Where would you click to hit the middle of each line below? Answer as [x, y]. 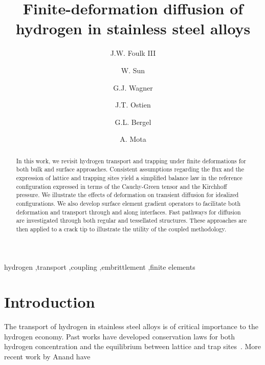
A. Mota [133, 139]
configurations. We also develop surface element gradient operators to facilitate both [128, 203]
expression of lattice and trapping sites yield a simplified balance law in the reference [129, 177]
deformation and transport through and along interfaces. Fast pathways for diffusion [128, 212]
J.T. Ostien [133, 105]
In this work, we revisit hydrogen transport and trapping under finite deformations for [131, 160]
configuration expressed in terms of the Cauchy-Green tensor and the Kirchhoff [122, 186]
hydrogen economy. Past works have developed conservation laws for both [119, 336]
